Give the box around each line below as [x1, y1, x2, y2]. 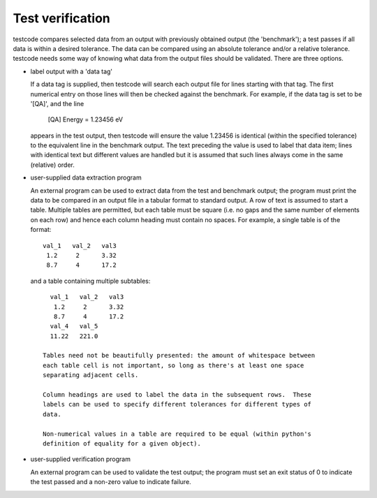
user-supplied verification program [30, 455, 131, 464]
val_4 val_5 [50, 322, 98, 330]
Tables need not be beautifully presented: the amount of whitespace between [43, 351, 316, 360]
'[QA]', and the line [30, 99, 84, 108]
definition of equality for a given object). [43, 440, 202, 447]
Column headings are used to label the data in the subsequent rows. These [43, 391, 312, 399]
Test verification [13, 10, 111, 26]
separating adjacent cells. [43, 371, 139, 379]
